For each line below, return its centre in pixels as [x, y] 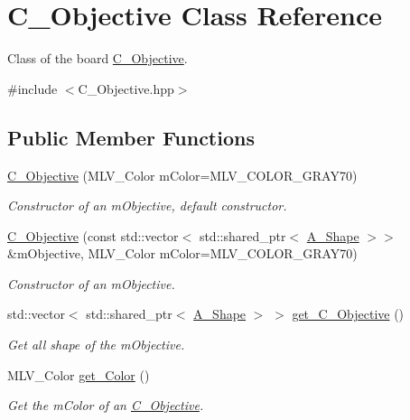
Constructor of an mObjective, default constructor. [147, 205]
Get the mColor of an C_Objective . [106, 405]
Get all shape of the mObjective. [96, 345]
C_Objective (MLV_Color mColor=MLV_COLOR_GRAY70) [182, 175]
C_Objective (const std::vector [93, 235]
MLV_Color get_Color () [79, 374]
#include [33, 88]
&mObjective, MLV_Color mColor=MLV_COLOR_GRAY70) [182, 253]
